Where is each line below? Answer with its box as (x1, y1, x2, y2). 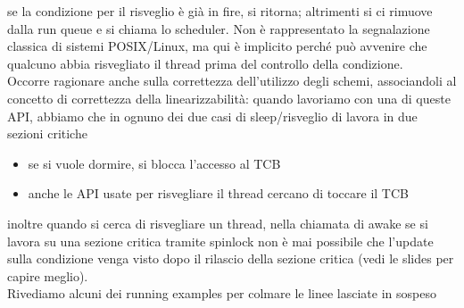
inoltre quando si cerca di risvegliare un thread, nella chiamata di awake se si (7, 213, 428, 232)
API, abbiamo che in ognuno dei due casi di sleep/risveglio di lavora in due (7, 106, 418, 125)
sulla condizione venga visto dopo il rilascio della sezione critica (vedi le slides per (7, 249, 454, 268)
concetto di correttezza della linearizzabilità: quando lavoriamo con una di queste (7, 88, 451, 107)
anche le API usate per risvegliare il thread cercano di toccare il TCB (28, 184, 409, 203)
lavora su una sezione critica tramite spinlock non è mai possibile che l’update (7, 231, 434, 250)
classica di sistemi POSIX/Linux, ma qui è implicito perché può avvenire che (7, 37, 427, 55)
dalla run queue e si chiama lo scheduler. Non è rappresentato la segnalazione (7, 19, 430, 37)
